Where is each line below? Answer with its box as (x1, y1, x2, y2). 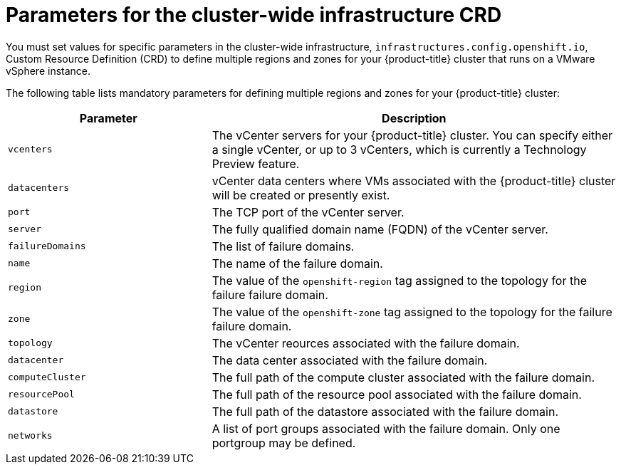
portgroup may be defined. (212, 435, 356, 450)
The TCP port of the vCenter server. (212, 204, 405, 219)
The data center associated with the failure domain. (212, 352, 488, 367)
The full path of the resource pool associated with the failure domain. (212, 387, 582, 402)
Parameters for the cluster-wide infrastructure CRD (6, 3, 502, 27)
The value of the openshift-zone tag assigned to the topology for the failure (212, 304, 612, 319)
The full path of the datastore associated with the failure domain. (212, 404, 558, 419)
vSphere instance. (6, 64, 91, 77)
